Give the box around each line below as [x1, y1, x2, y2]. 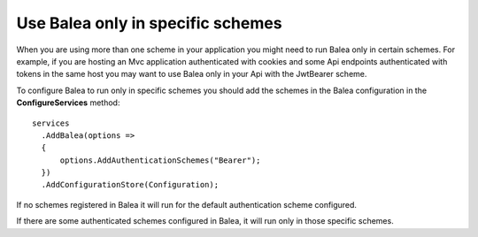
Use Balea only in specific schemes [16, 13, 282, 33]
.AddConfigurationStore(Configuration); [41, 180, 220, 190]
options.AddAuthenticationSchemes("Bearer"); [59, 155, 261, 165]
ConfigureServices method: [16, 97, 120, 108]
